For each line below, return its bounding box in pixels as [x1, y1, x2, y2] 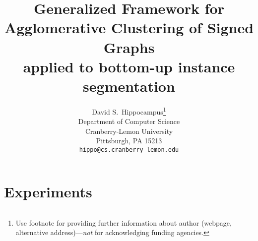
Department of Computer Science [78, 116, 180, 126]
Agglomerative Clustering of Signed [4, 17, 254, 38]
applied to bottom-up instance [23, 56, 235, 76]
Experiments [4, 181, 92, 201]
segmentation [83, 75, 175, 96]
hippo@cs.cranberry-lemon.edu [79, 146, 179, 153]
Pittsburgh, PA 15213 [96, 135, 162, 146]
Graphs [103, 37, 155, 57]
